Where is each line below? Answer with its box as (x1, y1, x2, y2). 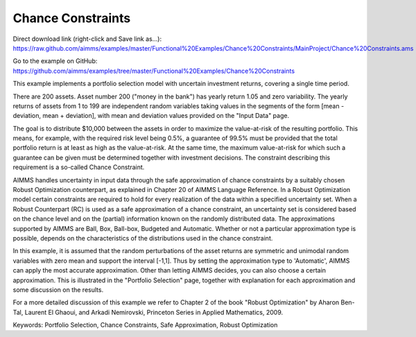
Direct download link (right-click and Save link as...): (12, 35, 162, 43)
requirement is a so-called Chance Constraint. (12, 163, 145, 171)
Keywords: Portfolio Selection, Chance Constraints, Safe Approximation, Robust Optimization (12, 321, 278, 329)
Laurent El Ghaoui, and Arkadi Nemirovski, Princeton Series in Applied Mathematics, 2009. (24, 308, 284, 316)
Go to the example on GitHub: (12, 57, 98, 65)
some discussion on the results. (12, 285, 104, 294)
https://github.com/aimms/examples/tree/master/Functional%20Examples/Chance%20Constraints (12, 67, 295, 75)
